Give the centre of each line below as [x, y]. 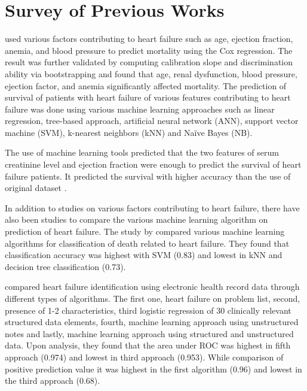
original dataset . [36, 188]
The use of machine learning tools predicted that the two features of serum [142, 152]
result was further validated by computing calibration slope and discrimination [149, 62]
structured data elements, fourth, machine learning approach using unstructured [152, 322]
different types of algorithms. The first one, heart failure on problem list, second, [153, 298]
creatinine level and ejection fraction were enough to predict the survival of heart [153, 164]
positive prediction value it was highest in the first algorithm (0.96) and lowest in [153, 369]
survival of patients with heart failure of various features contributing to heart [148, 97]
